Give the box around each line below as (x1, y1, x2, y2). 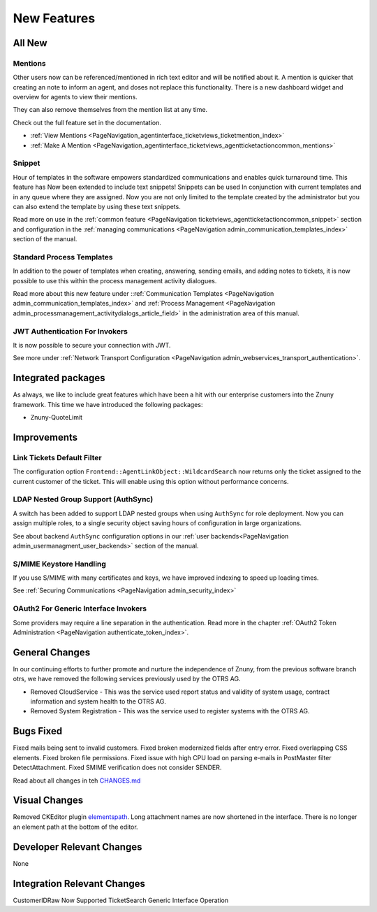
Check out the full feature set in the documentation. (13, 118, 162, 127)
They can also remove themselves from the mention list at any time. (13, 106, 208, 114)
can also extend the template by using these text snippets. (13, 202, 181, 211)
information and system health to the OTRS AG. (30, 697, 167, 706)
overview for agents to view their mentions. (13, 93, 138, 101)
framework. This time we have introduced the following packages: (13, 400, 203, 408)
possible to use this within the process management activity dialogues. (13, 276, 217, 285)
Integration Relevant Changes (13, 878, 146, 890)
